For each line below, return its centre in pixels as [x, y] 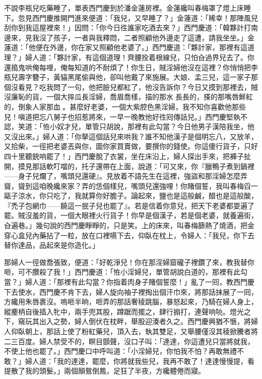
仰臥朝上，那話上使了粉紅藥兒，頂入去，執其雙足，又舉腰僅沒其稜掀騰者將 [134, 331]
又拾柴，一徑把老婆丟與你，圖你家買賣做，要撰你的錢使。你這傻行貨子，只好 [131, 146]
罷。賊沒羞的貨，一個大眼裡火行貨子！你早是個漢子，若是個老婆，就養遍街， [131, 215]
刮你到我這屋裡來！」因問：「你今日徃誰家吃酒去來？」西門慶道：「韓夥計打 [127, 28]
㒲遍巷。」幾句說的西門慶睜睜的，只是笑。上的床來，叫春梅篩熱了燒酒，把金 [129, 225]
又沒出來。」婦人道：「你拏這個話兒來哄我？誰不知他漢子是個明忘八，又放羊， [131, 136]
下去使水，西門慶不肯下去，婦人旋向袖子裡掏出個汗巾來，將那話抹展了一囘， [131, 291]
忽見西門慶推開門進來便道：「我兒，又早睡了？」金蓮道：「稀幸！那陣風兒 [138, 17]
